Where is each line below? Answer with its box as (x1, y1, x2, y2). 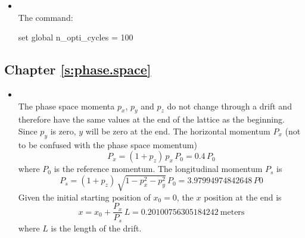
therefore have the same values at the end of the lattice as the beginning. (18, 113, 285, 126)
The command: (18, 11, 73, 23)
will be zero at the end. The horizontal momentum (85, 124, 270, 137)
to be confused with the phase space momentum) (18, 138, 197, 151)
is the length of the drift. (51, 221, 142, 234)
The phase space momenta (18, 99, 115, 112)
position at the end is (204, 190, 282, 203)
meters (220, 208, 245, 217)
